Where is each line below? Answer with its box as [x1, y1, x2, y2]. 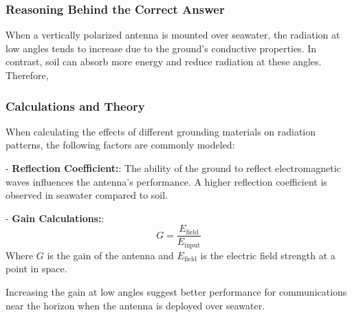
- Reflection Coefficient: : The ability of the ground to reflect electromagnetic [5, 161, 341, 175]
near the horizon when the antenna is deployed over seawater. [5, 298, 265, 312]
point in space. [5, 261, 67, 276]
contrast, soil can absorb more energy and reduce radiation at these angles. [5, 54, 322, 69]
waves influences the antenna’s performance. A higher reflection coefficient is [5, 174, 327, 188]
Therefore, [5, 68, 49, 82]
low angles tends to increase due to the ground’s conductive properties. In [5, 41, 317, 55]
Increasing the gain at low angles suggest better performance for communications [5, 285, 347, 299]
